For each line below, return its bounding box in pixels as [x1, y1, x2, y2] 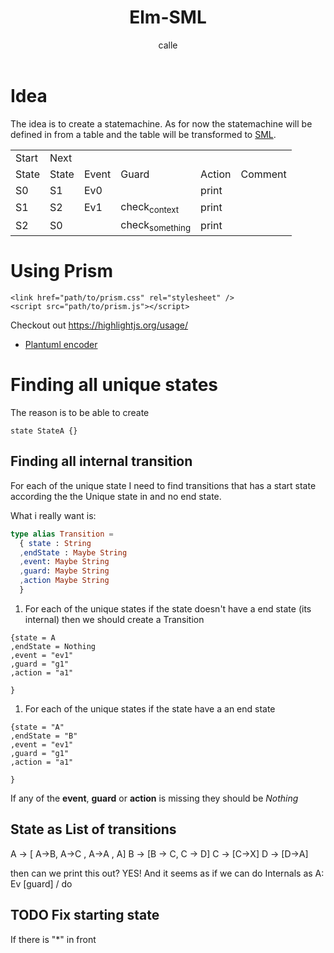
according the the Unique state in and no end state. [10, 490, 222, 502]
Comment [240, 167, 287, 181]
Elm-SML [129, 6, 207, 29]
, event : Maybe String [19, 557, 110, 567]
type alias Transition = [10, 529, 114, 539]
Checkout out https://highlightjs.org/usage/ [10, 319, 189, 331]
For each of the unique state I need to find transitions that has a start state [10, 479, 317, 491]
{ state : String [19, 538, 92, 548]
